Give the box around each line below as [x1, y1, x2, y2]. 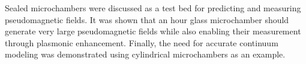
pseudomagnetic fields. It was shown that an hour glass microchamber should [5, 13, 289, 25]
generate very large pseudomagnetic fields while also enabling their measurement [5, 25, 301, 37]
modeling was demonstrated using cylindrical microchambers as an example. [5, 48, 286, 60]
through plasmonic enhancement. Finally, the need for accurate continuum [5, 36, 278, 49]
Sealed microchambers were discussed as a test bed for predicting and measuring [5, 2, 301, 14]
